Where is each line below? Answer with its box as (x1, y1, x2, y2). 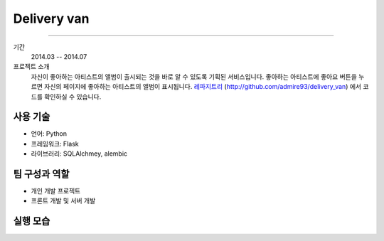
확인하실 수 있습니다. (43, 92, 102, 101)
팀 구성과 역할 (13, 168, 70, 180)
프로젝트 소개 (13, 63, 50, 71)
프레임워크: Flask (31, 139, 79, 148)
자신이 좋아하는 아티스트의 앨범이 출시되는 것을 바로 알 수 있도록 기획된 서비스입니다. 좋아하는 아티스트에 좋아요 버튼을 (31, 72, 357, 81)
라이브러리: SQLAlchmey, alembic (31, 149, 128, 158)
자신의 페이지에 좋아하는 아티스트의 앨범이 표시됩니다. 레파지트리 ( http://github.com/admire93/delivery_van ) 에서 (43, 82, 362, 91)
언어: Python (31, 129, 68, 138)
